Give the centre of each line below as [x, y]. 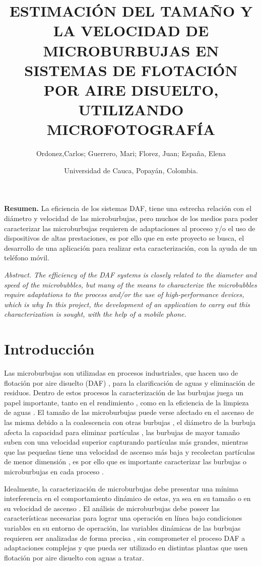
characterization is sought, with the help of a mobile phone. [95, 314]
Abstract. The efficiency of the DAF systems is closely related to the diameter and [130, 274]
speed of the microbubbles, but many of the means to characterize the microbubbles [130, 284]
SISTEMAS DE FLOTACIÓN [131, 70]
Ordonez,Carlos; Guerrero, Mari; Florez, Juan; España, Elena [131, 153]
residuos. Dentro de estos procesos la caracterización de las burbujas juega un [124, 393]
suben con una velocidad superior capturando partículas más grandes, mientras [126, 442]
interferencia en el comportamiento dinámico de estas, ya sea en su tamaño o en [127, 498]
